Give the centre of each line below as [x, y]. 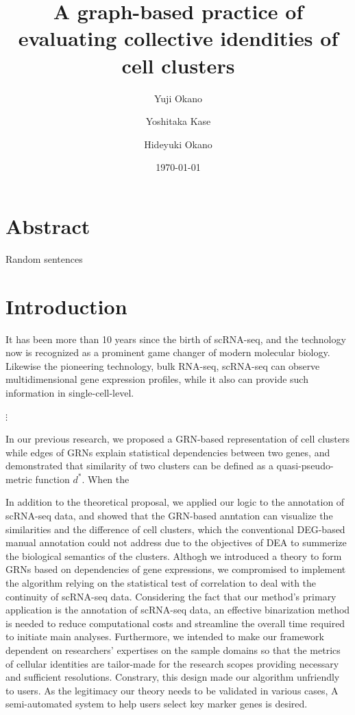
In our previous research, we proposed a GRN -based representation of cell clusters [178, 439]
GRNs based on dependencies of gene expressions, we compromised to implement [176, 569]
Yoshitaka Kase [178, 121]
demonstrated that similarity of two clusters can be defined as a [139, 466]
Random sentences [44, 258]
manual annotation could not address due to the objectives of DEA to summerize [176, 542]
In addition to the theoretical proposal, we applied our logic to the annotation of [175, 502]
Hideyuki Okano [178, 144]
